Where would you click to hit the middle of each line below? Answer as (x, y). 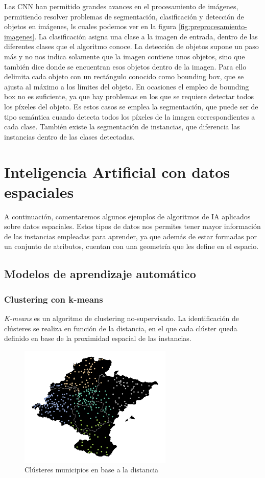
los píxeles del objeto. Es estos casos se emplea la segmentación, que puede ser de (131, 106)
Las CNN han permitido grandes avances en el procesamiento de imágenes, (121, 6)
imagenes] (19, 36)
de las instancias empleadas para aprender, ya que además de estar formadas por (131, 236)
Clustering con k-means (54, 299)
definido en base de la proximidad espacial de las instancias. (98, 338)
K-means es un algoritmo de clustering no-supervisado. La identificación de (122, 318)
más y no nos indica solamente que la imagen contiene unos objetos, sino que (125, 56)
